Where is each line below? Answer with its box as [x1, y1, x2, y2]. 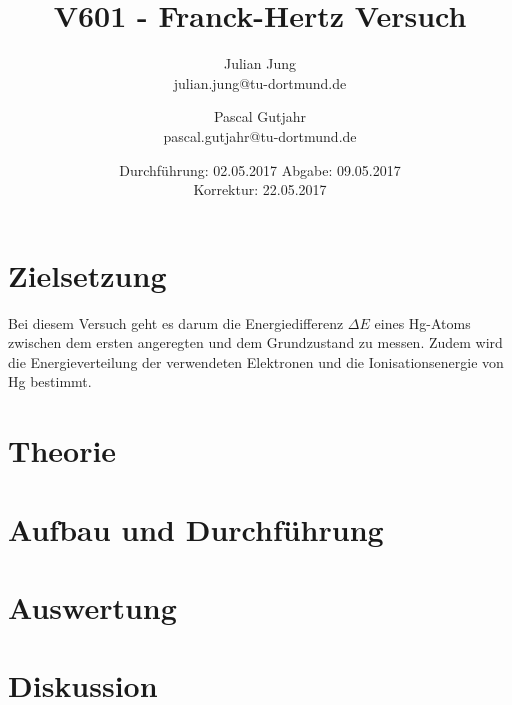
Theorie [8, 430, 117, 471]
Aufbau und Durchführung [8, 508, 384, 549]
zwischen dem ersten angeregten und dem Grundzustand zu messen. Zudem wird [8, 332, 503, 353]
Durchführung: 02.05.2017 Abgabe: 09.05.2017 [119, 159, 401, 180]
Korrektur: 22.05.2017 [193, 179, 327, 200]
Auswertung [8, 586, 177, 627]
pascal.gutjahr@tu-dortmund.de [163, 125, 357, 146]
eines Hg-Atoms [374, 312, 471, 333]
